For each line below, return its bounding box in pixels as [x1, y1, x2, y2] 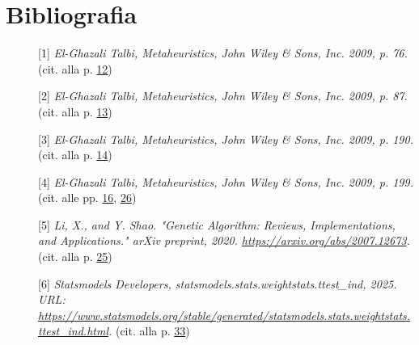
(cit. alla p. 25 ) [38, 248, 112, 265]
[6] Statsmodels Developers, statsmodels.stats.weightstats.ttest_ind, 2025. [38, 275, 397, 292]
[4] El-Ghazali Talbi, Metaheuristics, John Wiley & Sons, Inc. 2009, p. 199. [38, 173, 413, 190]
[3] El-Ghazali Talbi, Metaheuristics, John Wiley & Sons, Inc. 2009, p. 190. [38, 130, 413, 147]
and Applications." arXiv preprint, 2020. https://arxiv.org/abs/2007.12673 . [38, 232, 410, 249]
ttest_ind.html [38, 322, 108, 339]
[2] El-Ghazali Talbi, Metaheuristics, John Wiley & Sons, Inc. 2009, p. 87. [38, 87, 408, 104]
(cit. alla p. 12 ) [38, 60, 112, 77]
